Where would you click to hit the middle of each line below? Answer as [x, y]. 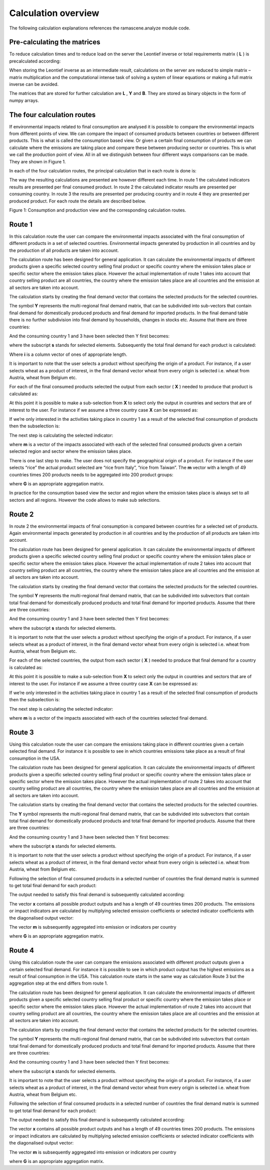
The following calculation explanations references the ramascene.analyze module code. [100, 28]
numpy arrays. [24, 100]
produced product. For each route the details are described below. [78, 201]
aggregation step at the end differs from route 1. [58, 983]
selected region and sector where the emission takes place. [71, 451]
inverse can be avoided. [34, 84]
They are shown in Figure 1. [37, 161]
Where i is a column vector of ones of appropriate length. [68, 354]
